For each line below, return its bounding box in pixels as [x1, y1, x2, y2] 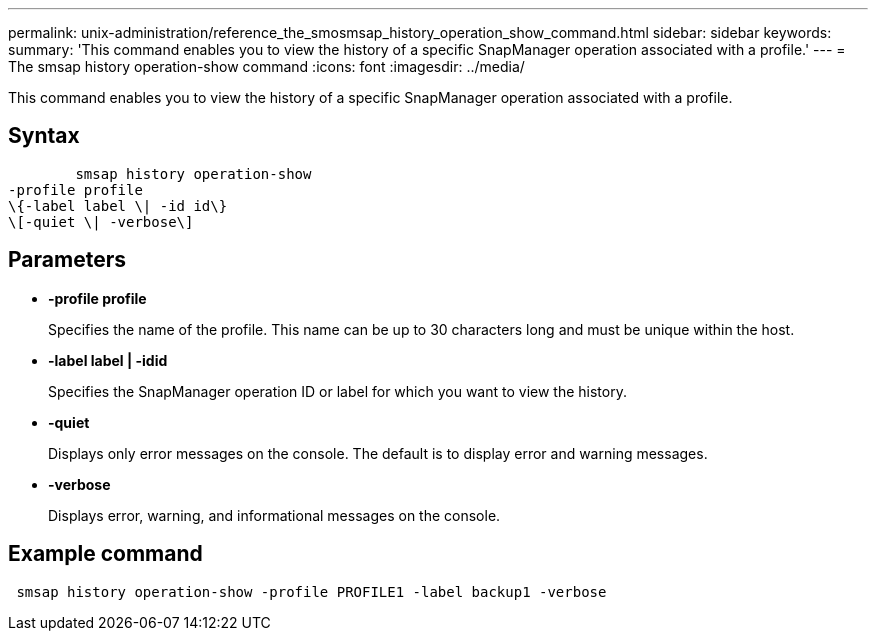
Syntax [8, 123, 80, 149]
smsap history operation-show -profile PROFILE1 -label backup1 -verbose [16, 583, 607, 600]
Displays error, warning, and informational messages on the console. [48, 506, 501, 524]
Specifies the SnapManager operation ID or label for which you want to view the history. [48, 382, 627, 400]
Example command [8, 541, 203, 567]
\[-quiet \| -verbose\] [8, 213, 194, 230]
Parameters [8, 247, 126, 273]
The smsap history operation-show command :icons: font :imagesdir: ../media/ [8, 58, 525, 75]
